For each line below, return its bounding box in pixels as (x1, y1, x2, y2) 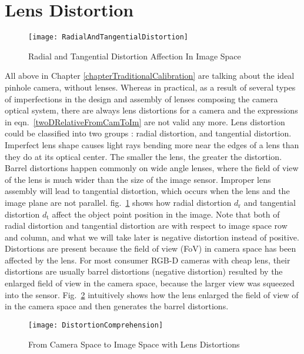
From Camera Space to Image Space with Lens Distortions (28, 338, 240, 350)
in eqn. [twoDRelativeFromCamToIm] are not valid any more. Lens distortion (5, 115, 285, 128)
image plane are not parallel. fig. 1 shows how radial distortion (5, 196, 232, 208)
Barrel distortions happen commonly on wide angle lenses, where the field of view (5, 162, 299, 174)
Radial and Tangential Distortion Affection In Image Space (28, 49, 241, 62)
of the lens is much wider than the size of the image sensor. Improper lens (5, 173, 271, 185)
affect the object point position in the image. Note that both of (52, 208, 280, 220)
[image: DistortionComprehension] (28, 320, 163, 329)
